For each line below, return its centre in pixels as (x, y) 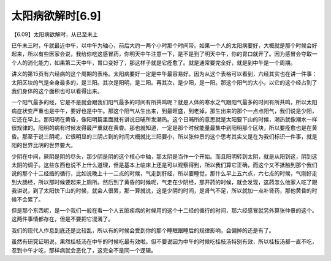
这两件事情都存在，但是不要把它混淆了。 (62, 219)
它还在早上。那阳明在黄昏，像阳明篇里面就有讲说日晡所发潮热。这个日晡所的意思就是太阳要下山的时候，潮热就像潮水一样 (164, 119)
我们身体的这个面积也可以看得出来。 (57, 91)
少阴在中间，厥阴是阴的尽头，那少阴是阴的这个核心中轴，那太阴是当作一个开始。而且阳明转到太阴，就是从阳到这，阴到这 (164, 156)
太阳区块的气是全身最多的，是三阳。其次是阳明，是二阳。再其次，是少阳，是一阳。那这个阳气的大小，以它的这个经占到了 (164, 82)
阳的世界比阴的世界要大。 (44, 145)
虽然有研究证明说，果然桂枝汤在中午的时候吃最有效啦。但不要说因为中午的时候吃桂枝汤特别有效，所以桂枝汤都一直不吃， (164, 241)
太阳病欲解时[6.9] (56, 16)
